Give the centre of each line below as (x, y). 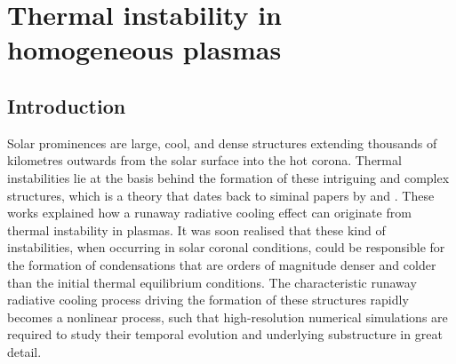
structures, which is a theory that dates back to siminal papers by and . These (221, 195)
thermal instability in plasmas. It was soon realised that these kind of (196, 229)
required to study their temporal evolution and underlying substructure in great (225, 334)
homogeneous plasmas (144, 49)
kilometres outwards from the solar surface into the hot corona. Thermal (204, 160)
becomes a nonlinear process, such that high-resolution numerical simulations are (228, 317)
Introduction (67, 105)
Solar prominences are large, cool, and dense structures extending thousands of (222, 142)
